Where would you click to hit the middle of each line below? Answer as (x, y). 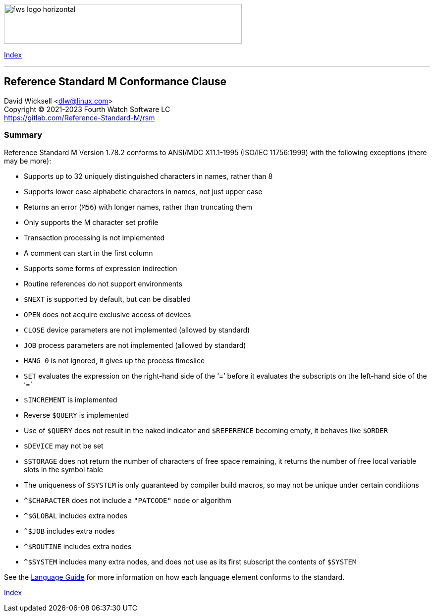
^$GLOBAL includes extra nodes (76, 515)
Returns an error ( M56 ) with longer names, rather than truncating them (138, 207)
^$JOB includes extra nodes (69, 531)
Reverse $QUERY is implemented (77, 415)
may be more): (28, 161)
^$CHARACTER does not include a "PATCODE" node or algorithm (128, 500)
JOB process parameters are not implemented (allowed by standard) (135, 345)
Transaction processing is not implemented (94, 237)
